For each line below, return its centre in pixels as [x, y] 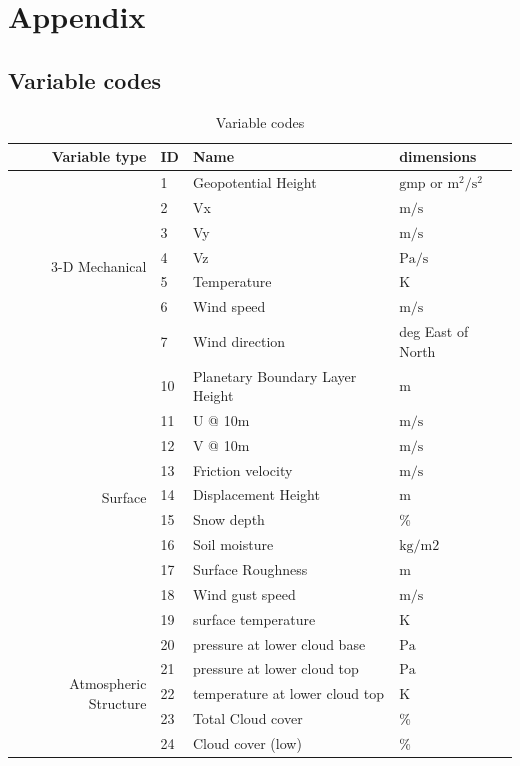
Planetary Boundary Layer [274, 375]
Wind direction [239, 340]
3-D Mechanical [99, 266]
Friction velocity [242, 469]
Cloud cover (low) [247, 742]
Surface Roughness [250, 569]
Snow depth [228, 519]
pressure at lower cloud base [279, 643]
